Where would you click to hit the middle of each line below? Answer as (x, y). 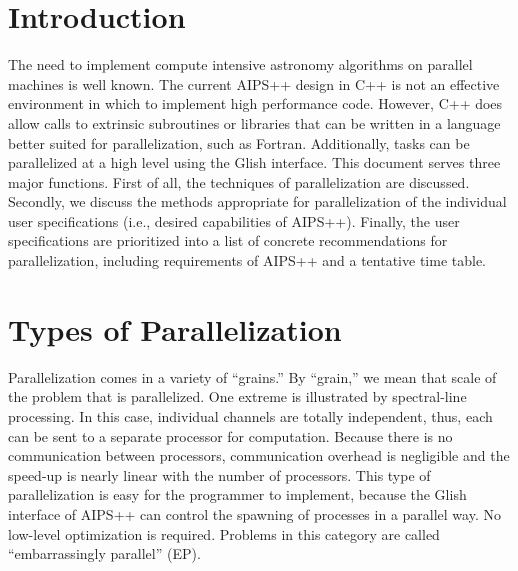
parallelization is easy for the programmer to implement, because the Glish (237, 494)
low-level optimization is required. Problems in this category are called (224, 533)
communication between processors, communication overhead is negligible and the (259, 455)
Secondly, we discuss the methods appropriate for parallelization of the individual (257, 201)
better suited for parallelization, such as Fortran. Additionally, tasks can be (239, 142)
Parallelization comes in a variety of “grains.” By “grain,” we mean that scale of (252, 376)
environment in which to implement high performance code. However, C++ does (255, 103)
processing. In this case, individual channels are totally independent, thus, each (250, 415)
